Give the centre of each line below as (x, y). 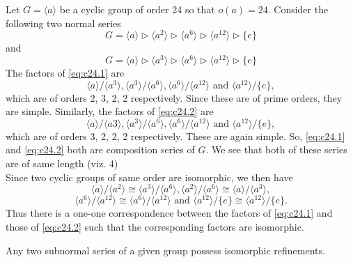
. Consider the (298, 9)
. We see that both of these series (276, 149)
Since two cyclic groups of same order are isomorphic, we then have (149, 177)
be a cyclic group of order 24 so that (137, 9)
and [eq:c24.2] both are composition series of (100, 149)
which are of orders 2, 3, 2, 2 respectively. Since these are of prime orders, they (174, 97)
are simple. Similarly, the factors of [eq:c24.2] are (110, 111)
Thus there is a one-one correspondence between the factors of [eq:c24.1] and (169, 213)
